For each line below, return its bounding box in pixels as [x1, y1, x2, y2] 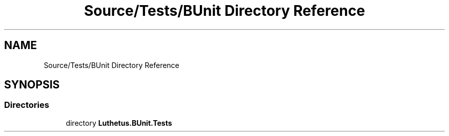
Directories [4, 100, 49, 110]
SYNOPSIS [4, 78, 60, 92]
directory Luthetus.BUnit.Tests [66, 118, 172, 127]
